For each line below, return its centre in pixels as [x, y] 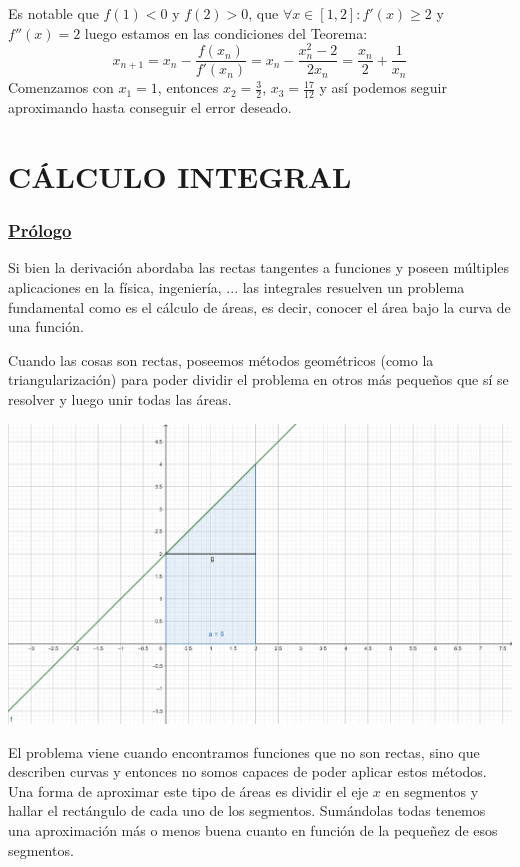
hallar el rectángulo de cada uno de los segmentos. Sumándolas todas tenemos [247, 810]
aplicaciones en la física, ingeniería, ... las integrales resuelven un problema [236, 286]
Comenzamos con [61, 87]
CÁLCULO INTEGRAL [180, 175]
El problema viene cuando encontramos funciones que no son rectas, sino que [244, 751]
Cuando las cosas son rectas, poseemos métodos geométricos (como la [221, 359]
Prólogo [40, 230]
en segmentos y [432, 790]
